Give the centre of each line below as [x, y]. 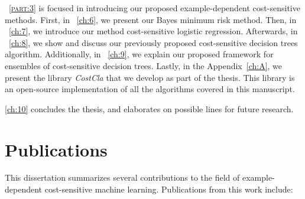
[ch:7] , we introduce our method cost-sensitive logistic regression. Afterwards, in [153, 31]
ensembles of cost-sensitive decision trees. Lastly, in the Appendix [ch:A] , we [144, 65]
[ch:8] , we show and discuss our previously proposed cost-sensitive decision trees [153, 42]
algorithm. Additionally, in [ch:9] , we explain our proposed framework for [139, 54]
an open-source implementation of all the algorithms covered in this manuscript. [150, 89]
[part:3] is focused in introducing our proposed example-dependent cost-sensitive [155, 8]
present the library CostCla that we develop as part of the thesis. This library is [150, 77]
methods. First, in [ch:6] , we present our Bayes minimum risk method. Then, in [151, 19]
